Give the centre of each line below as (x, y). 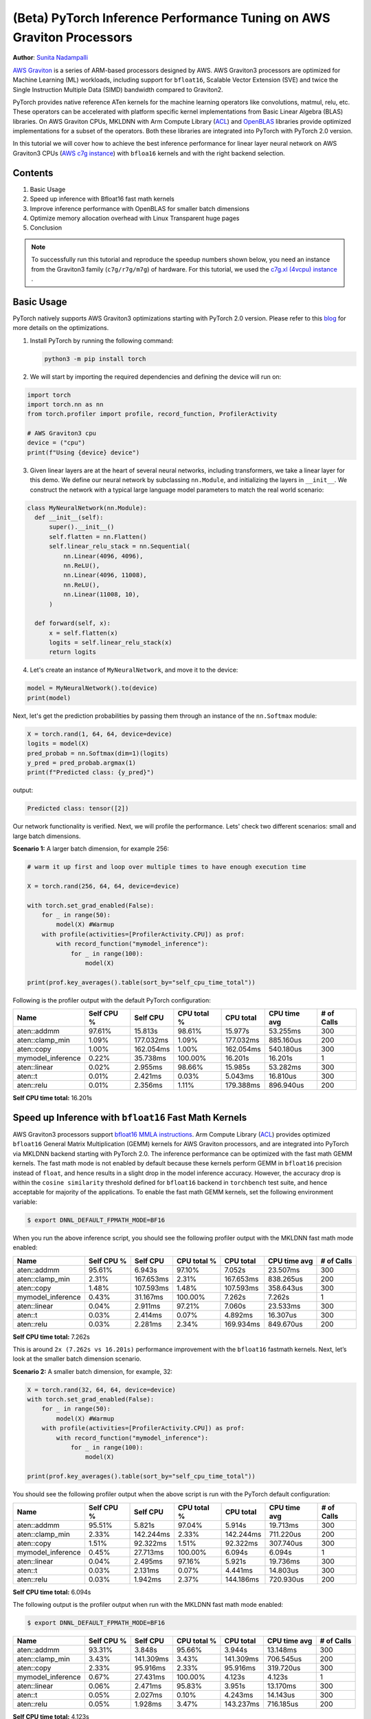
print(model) (49, 698)
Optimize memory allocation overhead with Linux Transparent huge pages (135, 218)
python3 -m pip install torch (95, 359)
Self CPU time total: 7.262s (52, 1337)
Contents (33, 173)
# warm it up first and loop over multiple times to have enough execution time (167, 867)
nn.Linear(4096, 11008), (105, 575)
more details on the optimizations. (61, 328)
